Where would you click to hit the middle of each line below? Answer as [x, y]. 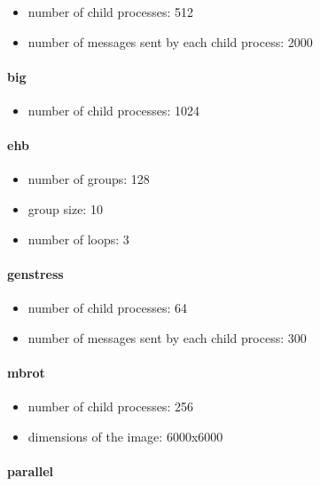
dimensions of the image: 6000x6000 [125, 436]
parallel [31, 470]
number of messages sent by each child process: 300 [167, 337]
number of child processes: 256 [110, 406]
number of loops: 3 [78, 239]
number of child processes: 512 [110, 12]
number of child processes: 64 [107, 307]
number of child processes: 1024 [113, 110]
